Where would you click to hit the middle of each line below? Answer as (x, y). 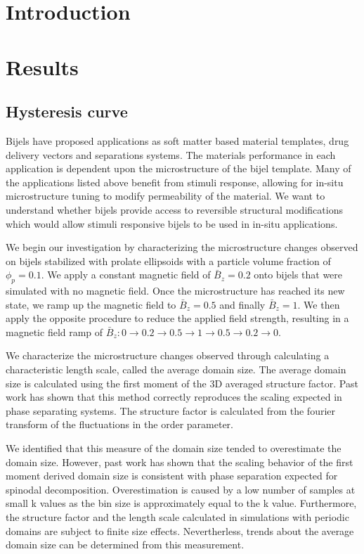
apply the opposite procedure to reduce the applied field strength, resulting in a (177, 318)
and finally (242, 304)
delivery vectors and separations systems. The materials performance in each (171, 154)
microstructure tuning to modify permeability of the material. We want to (165, 196)
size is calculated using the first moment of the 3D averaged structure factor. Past (182, 383)
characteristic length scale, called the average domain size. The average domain (176, 369)
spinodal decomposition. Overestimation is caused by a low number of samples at (181, 489)
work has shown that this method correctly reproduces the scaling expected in (174, 397)
